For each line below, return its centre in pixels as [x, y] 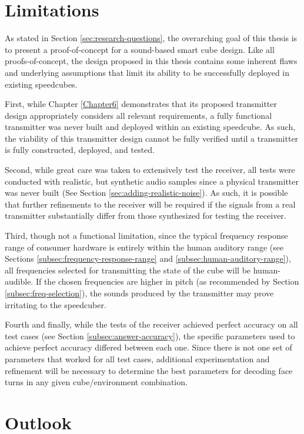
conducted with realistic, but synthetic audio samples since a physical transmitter [152, 181]
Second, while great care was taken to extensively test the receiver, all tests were [150, 170]
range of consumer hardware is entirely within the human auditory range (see [144, 247]
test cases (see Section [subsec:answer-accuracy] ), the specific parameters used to [150, 335]
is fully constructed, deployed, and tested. [80, 150]
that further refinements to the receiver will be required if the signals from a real [150, 204]
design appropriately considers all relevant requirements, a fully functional [138, 115]
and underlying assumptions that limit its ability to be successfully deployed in [147, 72]
